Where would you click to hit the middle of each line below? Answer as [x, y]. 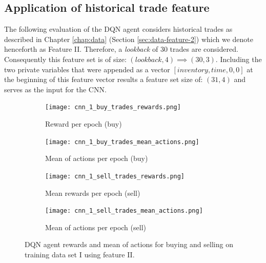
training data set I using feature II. [80, 254]
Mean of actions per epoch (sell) [96, 227]
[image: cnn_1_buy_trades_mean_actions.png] [122, 142]
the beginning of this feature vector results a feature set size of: [104, 79]
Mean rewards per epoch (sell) [93, 193]
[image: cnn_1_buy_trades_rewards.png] [113, 107]
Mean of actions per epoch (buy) [97, 158]
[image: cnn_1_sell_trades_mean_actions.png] [124, 211]
